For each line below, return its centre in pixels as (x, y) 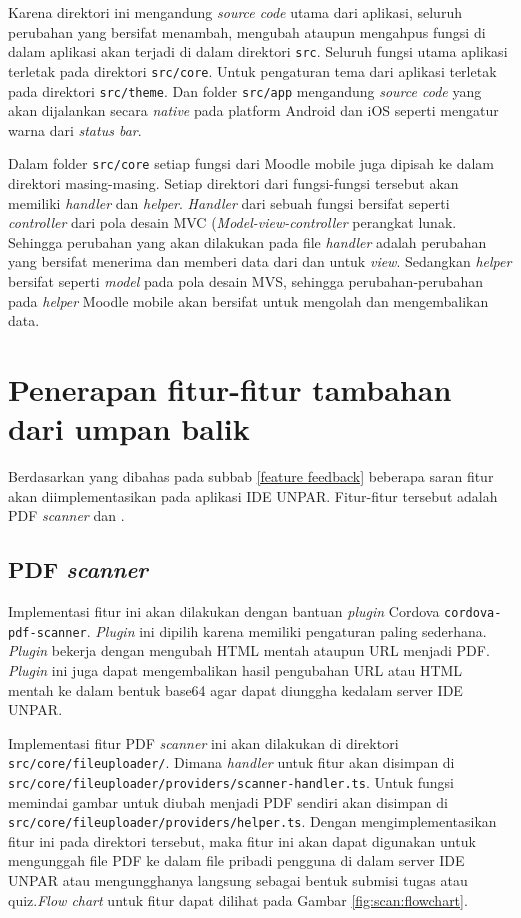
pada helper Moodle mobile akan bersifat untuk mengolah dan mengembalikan (248, 300)
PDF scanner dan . (66, 515)
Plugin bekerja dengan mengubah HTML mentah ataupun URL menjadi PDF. (249, 650)
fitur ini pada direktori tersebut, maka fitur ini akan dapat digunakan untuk (242, 840)
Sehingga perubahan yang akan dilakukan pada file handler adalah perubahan (247, 241)
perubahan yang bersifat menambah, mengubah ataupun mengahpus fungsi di (247, 31)
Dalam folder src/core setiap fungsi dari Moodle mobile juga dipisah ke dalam (251, 163)
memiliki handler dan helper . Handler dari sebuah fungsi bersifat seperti (229, 202)
